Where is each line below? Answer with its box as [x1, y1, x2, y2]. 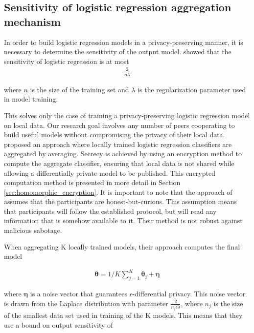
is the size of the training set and [30, 84, 129, 94]
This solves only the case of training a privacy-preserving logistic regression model [4, 110, 250, 120]
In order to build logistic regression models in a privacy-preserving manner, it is [4, 37, 243, 47]
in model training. [4, 94, 58, 104]
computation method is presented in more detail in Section [4, 177, 181, 187]
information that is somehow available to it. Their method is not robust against [4, 215, 243, 226]
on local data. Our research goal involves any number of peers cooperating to [4, 120, 235, 130]
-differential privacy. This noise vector [132, 289, 246, 299]
